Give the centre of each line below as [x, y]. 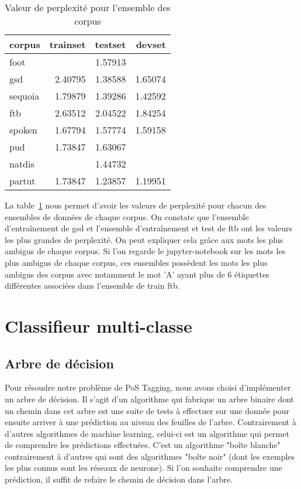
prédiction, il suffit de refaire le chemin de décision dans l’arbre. [119, 479]
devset [151, 44]
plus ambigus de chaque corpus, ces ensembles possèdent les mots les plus [136, 262]
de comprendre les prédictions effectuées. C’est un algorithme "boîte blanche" [143, 445]
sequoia [25, 96]
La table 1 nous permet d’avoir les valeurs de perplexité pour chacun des [136, 205]
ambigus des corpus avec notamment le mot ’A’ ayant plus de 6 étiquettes [137, 274]
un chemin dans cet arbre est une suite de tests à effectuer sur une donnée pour [147, 410]
